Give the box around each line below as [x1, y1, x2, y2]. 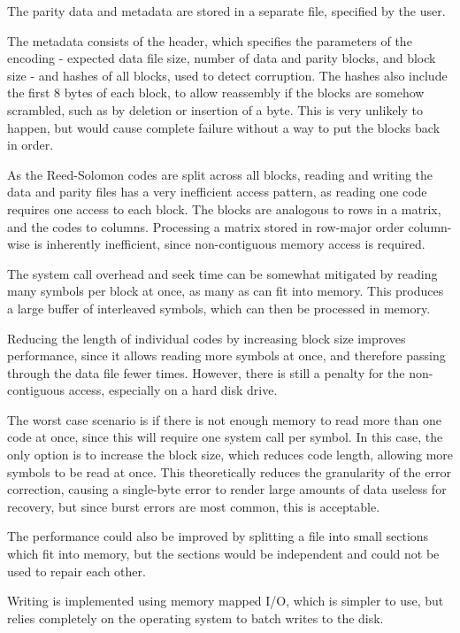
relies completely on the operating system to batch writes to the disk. [7, 608, 384, 627]
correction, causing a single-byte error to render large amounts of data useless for [7, 480, 447, 498]
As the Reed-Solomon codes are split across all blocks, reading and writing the [7, 165, 433, 183]
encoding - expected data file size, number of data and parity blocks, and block [7, 49, 436, 67]
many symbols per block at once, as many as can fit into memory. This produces [7, 282, 444, 300]
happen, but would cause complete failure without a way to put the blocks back [7, 118, 441, 136]
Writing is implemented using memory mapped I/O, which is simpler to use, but [7, 591, 444, 610]
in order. [7, 135, 54, 154]
